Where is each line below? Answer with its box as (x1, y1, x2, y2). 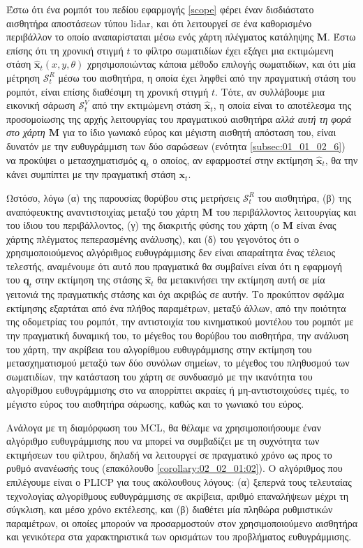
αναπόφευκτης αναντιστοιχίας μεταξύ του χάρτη (6, 204, 199, 219)
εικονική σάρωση (6, 98, 75, 112)
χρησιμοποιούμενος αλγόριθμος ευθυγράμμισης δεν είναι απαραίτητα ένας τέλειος (6, 245, 336, 260)
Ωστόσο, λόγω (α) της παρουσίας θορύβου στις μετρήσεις (6, 190, 239, 205)
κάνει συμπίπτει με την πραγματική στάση (6, 167, 176, 182)
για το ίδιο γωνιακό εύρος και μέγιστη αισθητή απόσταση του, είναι (62, 125, 336, 140)
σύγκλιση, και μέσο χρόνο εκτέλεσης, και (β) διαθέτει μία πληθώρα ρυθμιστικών (6, 502, 333, 517)
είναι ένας (296, 218, 336, 232)
